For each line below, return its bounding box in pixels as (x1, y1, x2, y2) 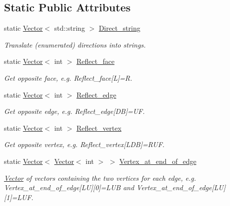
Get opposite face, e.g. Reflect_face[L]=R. (4, 72, 132, 83)
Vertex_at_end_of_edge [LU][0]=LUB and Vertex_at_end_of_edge (4, 182, 212, 193)
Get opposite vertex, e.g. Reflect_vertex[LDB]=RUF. (4, 139, 165, 150)
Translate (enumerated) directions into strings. (4, 39, 146, 50)
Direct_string (98, 23, 141, 33)
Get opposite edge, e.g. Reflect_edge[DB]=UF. (4, 106, 145, 116)
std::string (54, 23, 85, 33)
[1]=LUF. (4, 192, 34, 202)
